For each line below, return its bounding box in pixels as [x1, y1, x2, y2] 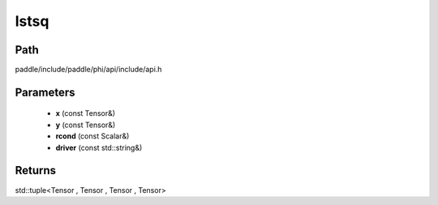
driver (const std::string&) [55, 143, 143, 152]
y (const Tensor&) [55, 120, 116, 130]
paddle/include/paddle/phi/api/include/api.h [15, 65, 162, 75]
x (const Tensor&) [55, 109, 116, 118]
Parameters [15, 85, 75, 99]
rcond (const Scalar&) [55, 131, 130, 141]
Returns [15, 164, 57, 177]
